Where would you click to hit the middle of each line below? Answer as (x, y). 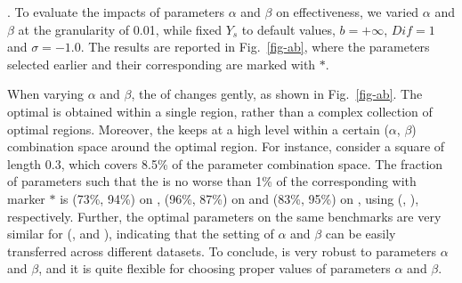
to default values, (288, 29)
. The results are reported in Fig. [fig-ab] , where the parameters (255, 47)
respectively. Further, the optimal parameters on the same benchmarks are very (224, 216)
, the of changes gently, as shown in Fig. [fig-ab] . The (277, 94)
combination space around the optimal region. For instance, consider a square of (226, 146)
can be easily (361, 234)
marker (26, 198)
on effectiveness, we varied (348, 12)
